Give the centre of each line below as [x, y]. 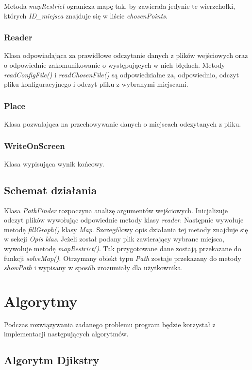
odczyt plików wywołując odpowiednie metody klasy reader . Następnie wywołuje [124, 220]
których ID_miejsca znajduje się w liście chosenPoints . [86, 15]
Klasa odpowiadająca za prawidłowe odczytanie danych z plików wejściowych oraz [126, 55]
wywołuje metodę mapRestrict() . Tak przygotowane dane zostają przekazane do [123, 248]
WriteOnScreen [34, 145]
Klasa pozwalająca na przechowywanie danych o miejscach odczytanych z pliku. [123, 124]
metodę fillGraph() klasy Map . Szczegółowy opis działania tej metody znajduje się [126, 229]
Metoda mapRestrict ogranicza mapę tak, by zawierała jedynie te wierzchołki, [120, 6]
